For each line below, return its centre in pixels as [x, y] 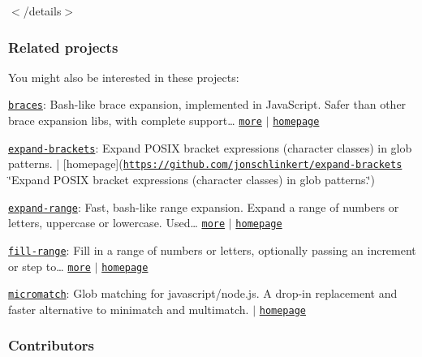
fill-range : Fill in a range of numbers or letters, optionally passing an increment [212, 249]
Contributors [52, 345]
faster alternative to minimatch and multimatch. [129, 309]
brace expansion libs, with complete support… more [135, 120]
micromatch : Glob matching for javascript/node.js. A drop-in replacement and [203, 293]
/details [42, 11]
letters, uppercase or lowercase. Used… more [117, 223]
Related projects [63, 47]
